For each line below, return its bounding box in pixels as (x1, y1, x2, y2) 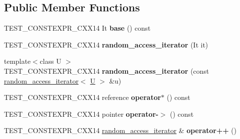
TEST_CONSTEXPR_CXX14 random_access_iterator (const (4, 65, 209, 76)
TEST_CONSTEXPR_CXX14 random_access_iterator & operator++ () (4, 125, 237, 136)
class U (40, 56, 61, 66)
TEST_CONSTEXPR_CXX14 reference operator (4, 92, 161, 102)
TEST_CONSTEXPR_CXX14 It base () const (4, 23, 151, 33)
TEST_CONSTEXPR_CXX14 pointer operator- (4, 108, 159, 119)
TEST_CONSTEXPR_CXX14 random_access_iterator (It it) (4, 39, 208, 49)
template (4, 56, 31, 66)
